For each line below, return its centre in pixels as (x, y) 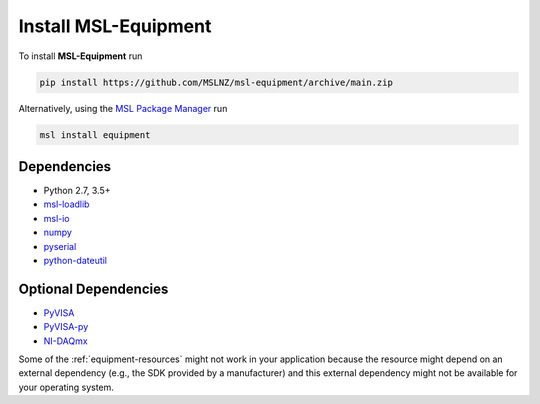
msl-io (56, 218)
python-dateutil (75, 260)
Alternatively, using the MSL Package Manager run (123, 108)
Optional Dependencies (93, 288)
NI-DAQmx (66, 341)
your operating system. (66, 387)
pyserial (60, 246)
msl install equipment (95, 134)
